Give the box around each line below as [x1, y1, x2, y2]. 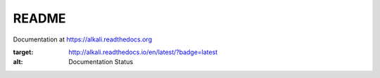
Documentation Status [68, 58, 134, 66]
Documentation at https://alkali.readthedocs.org [13, 35, 153, 44]
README [13, 11, 66, 26]
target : [13, 48, 34, 56]
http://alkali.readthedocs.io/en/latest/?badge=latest [68, 48, 218, 56]
